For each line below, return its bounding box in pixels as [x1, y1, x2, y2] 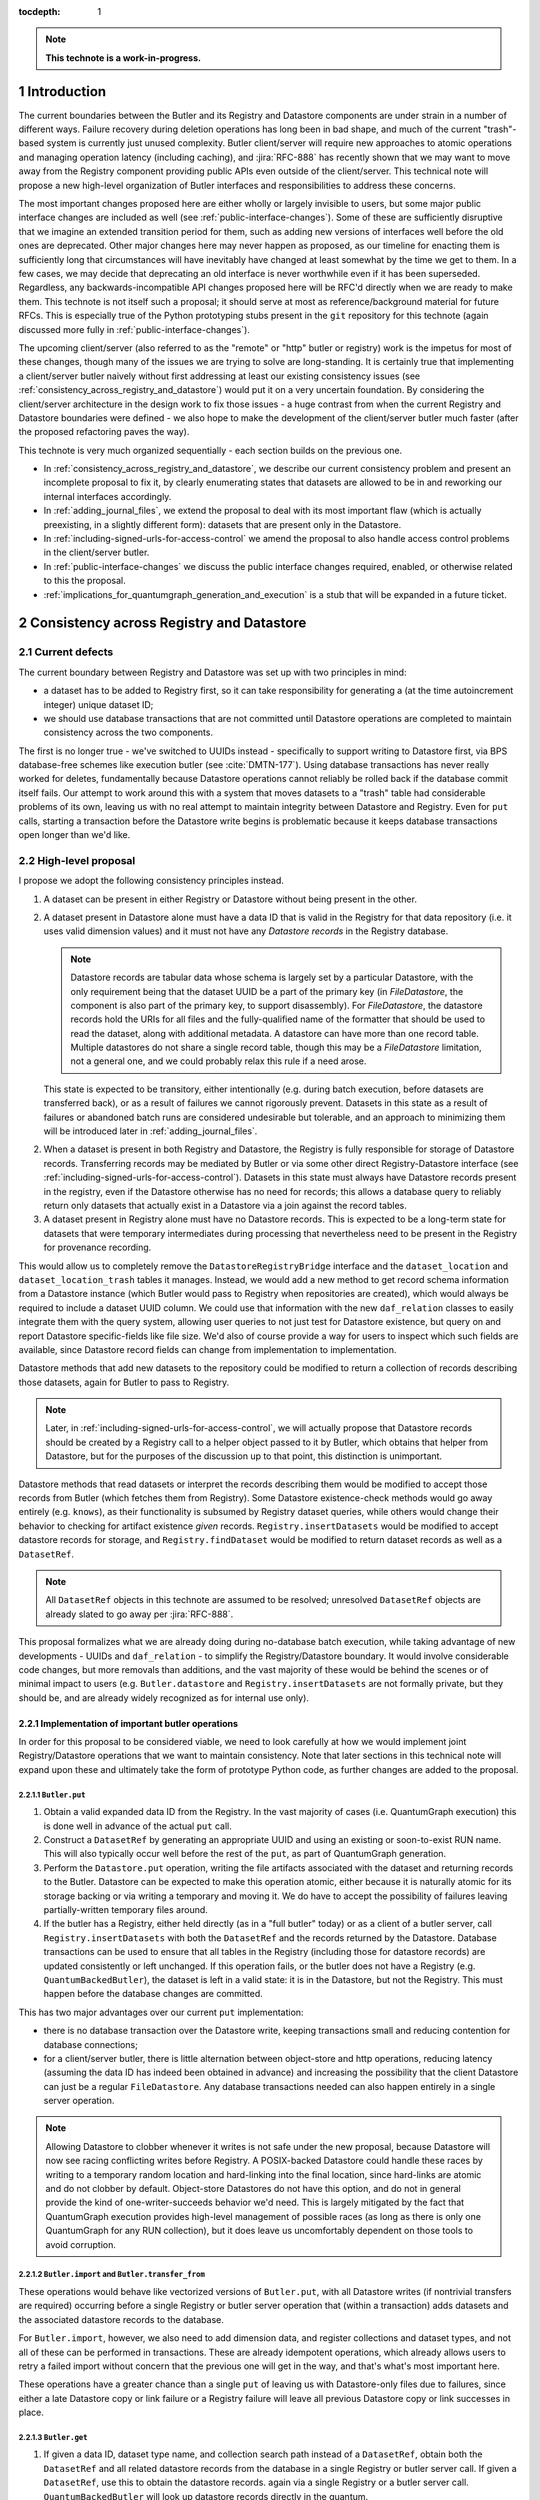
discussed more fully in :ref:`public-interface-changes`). [18, 323, 250, 335]
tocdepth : [18, 6, 61, 17]
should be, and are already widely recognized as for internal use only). [18, 1691, 310, 1704]
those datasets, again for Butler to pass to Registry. [18, 1376, 230, 1388]
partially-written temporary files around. [43, 1903, 209, 1915]
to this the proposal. [43, 575, 126, 587]
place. [18, 2406, 45, 2419]
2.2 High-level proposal [18, 853, 136, 867]
